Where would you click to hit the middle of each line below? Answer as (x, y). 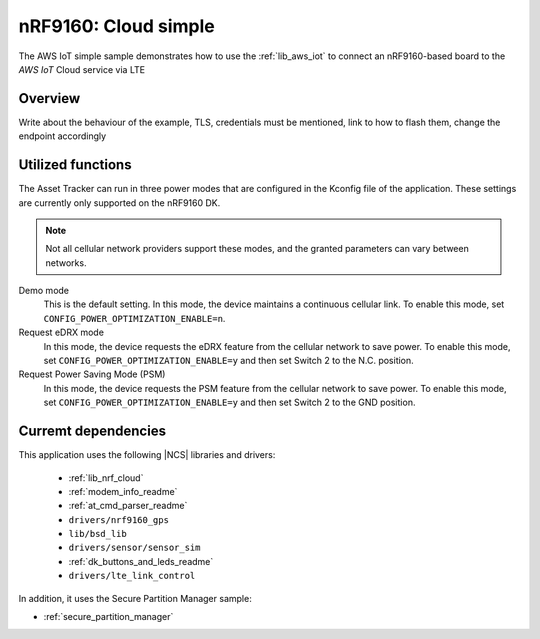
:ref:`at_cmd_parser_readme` (128, 506)
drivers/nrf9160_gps (119, 519)
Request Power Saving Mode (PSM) (92, 374)
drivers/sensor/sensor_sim (134, 548)
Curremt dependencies (92, 431)
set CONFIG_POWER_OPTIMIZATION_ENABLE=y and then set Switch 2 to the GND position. (229, 402)
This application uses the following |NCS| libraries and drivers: (147, 455)
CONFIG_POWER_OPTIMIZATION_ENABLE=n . (134, 318)
